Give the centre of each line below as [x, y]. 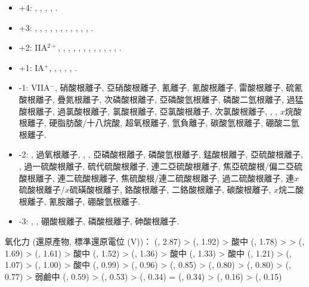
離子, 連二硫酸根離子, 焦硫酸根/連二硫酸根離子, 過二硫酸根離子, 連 [165, 178]
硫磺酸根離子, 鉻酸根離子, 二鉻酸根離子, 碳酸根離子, [170, 189]
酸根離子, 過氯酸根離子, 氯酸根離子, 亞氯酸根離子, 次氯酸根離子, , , [148, 111]
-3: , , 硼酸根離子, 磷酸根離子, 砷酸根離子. [99, 221]
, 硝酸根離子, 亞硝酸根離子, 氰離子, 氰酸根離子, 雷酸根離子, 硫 [174, 87]
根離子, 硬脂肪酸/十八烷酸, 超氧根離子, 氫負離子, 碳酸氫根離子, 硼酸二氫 [159, 123]
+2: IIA [33, 47]
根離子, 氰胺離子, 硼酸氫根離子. [79, 201]
